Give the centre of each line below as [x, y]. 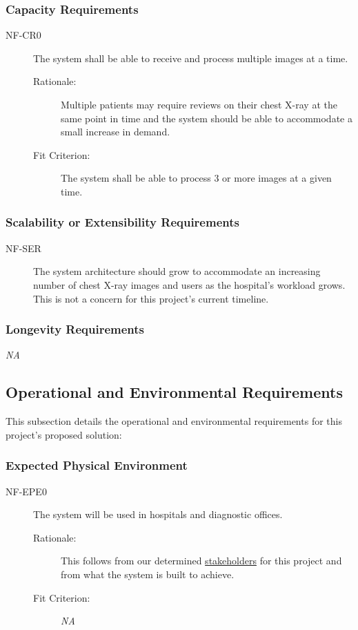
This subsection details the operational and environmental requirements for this [174, 421]
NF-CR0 [23, 35]
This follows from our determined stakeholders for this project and [201, 561]
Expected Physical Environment [97, 465]
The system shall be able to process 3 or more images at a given [196, 178]
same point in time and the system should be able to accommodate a [207, 118]
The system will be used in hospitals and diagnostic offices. [158, 514]
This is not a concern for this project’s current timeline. [151, 298]
